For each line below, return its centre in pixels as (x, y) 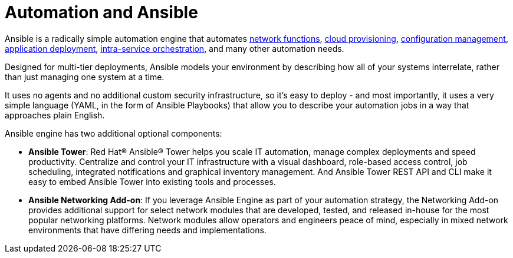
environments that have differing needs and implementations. (147, 230)
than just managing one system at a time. (85, 77)
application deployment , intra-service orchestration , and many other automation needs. (175, 48)
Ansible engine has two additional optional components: (114, 133)
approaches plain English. (55, 115)
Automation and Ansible (101, 12)
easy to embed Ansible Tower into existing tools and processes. (152, 181)
